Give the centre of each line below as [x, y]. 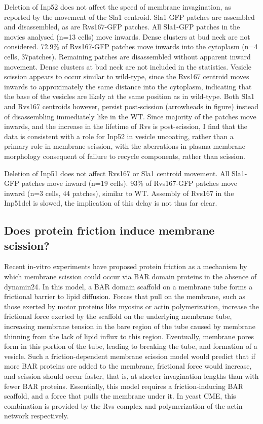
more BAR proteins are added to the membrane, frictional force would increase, [128, 366]
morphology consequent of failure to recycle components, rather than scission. [125, 156]
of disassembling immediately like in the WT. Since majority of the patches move [130, 116]
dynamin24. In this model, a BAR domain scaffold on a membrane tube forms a [128, 286]
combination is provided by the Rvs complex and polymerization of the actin [123, 405]
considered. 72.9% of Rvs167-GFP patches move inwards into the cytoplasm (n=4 [131, 46]
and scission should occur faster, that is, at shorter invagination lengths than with [131, 376]
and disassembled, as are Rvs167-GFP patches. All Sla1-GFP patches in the [122, 27]
